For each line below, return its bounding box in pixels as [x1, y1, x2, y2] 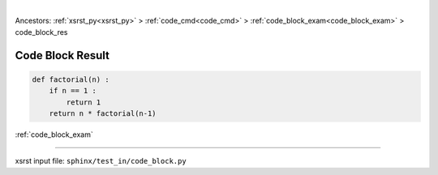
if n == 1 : [49, 86, 97, 96]
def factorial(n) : [32, 75, 109, 84]
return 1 [66, 97, 101, 107]
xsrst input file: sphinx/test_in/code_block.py [15, 156, 187, 166]
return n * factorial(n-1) [49, 109, 157, 117]
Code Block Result [15, 49, 109, 62]
